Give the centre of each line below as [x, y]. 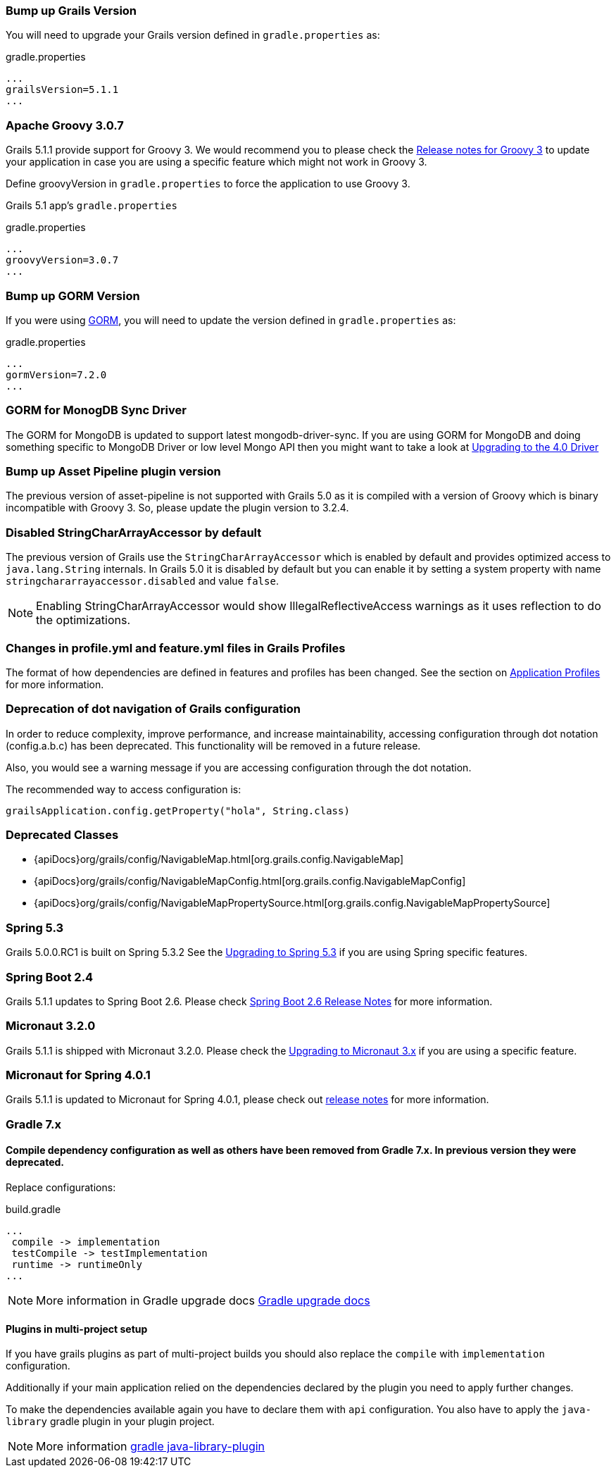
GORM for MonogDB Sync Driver [96, 410]
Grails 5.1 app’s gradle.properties [92, 206]
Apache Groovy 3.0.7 [65, 125]
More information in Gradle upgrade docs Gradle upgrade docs [203, 1300]
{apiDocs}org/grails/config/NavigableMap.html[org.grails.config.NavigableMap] [219, 859]
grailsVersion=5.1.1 [62, 90]
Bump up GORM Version [73, 296]
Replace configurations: [61, 1187]
